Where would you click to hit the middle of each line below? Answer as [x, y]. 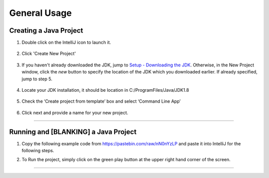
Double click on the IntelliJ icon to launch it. [67, 43]
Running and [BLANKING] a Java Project [73, 132]
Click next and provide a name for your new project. [75, 113]
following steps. [38, 151]
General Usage [41, 13]
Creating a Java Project [46, 30]
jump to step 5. [37, 79]
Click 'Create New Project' [49, 54]
